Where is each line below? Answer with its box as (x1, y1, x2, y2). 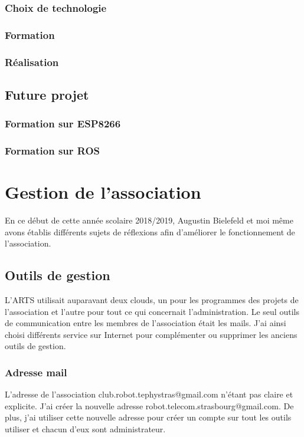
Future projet (5, 85, 89, 103)
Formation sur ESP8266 (5, 116, 121, 131)
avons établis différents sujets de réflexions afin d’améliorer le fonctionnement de (5, 225, 295, 238)
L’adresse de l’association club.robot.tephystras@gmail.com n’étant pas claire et (5, 388, 293, 400)
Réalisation (5, 54, 59, 69)
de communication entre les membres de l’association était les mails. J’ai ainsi (5, 317, 286, 329)
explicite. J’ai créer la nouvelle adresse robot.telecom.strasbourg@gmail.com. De (5, 399, 294, 412)
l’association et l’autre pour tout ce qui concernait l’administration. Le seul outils (5, 305, 299, 317)
